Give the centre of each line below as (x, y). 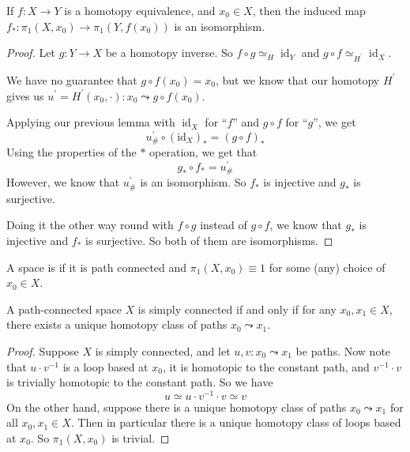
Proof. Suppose (43, 350)
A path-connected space (64, 309)
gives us (25, 95)
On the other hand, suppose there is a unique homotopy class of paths (177, 407)
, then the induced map (309, 10)
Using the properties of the (71, 152)
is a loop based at (105, 366)
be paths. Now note (343, 350)
